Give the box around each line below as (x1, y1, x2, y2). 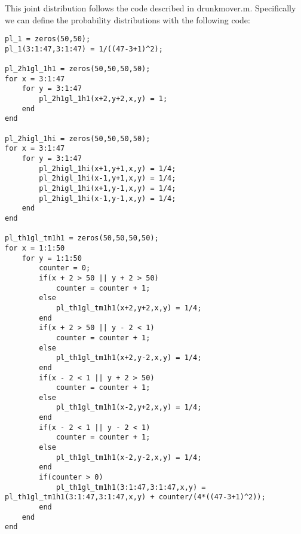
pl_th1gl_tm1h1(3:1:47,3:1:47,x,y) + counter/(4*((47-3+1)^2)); (5, 493, 266, 502)
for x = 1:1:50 (5, 243, 65, 252)
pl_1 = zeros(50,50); (5, 35, 91, 44)
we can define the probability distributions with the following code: (5, 13, 250, 26)
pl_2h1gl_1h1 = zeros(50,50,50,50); (5, 65, 150, 74)
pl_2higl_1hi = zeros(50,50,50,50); (5, 134, 150, 143)
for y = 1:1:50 (21, 254, 82, 263)
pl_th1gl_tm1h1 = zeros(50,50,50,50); (5, 234, 159, 243)
